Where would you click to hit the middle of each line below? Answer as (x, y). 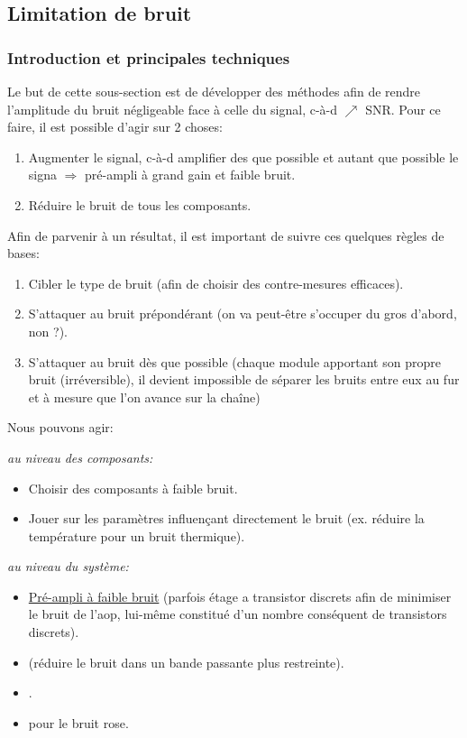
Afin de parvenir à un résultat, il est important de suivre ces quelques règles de (226, 235)
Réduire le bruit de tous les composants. (140, 204)
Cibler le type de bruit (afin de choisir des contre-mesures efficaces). (216, 283)
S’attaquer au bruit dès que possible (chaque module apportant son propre (234, 361)
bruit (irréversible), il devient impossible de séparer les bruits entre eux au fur (244, 379)
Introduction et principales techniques (149, 57)
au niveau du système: (68, 566)
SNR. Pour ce (403, 109)
